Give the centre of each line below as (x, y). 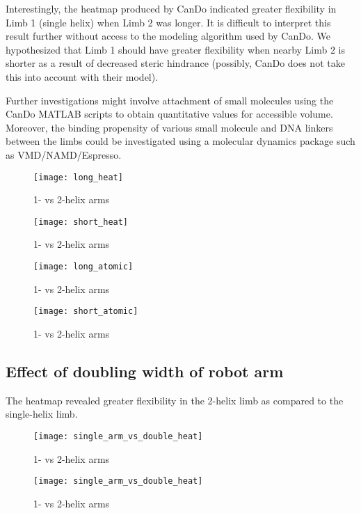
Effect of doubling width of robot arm (145, 371)
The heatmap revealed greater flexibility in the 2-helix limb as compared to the (175, 400)
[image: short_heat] (81, 222)
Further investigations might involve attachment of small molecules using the (170, 100)
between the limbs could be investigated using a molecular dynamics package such (180, 141)
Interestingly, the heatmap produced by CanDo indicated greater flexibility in (171, 8)
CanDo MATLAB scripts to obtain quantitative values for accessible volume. (169, 114)
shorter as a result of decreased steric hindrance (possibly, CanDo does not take (175, 63)
